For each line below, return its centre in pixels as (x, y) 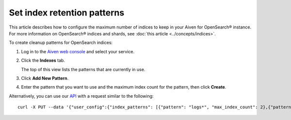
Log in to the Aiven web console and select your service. (78, 51)
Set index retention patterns (67, 13)
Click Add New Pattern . (45, 78)
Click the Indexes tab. (43, 60)
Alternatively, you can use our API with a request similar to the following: (81, 96)
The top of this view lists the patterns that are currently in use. (83, 69)
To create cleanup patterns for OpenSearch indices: (61, 43)
